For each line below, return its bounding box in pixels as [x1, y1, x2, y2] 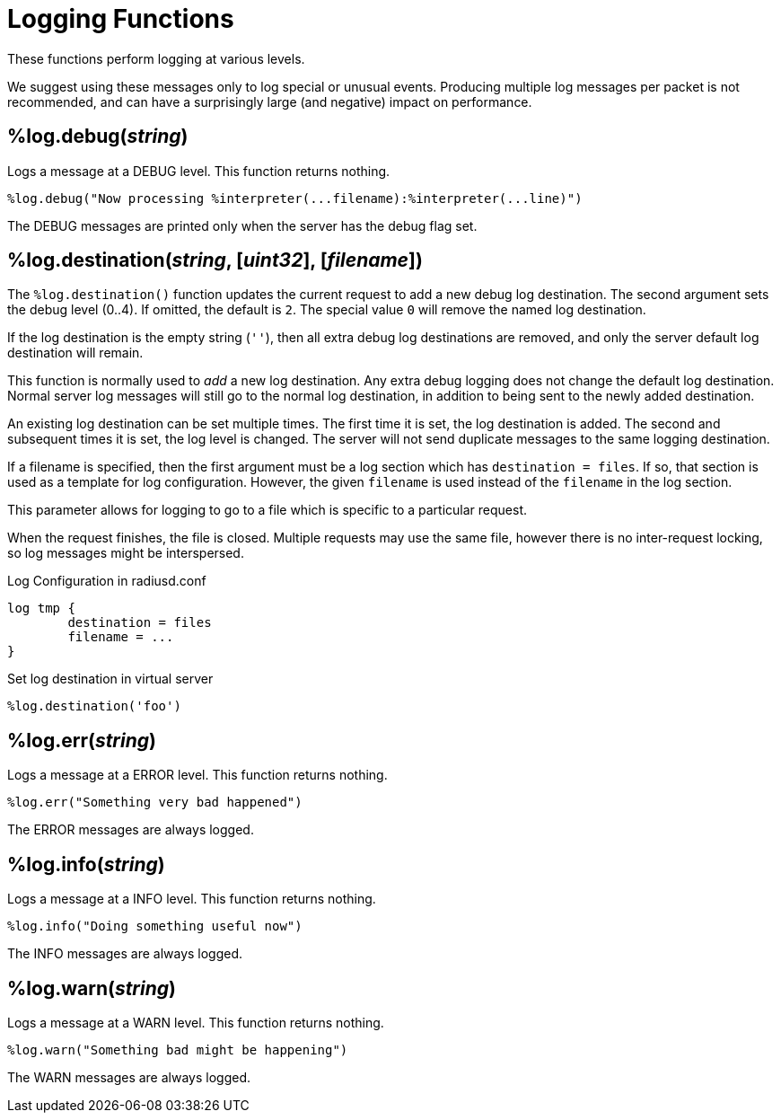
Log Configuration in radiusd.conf [7, 573, 206, 589]
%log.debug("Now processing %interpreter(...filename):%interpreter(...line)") [7, 190, 583, 206]
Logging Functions [7, 4, 234, 34]
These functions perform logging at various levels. [7, 50, 305, 66]
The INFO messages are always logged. [7, 946, 243, 962]
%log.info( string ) [7, 852, 165, 876]
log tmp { [7, 601, 75, 616]
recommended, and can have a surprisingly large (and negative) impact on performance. [7, 93, 532, 110]
